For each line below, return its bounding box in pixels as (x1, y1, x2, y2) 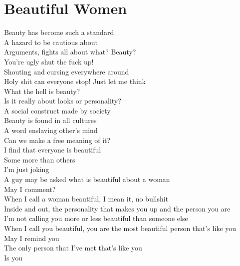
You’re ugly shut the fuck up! (4, 56, 94, 66)
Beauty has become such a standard (4, 27, 114, 37)
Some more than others (4, 154, 75, 164)
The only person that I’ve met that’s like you (4, 242, 142, 253)
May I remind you (4, 232, 59, 243)
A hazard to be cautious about (4, 36, 98, 47)
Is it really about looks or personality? (4, 95, 121, 106)
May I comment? (4, 183, 56, 194)
